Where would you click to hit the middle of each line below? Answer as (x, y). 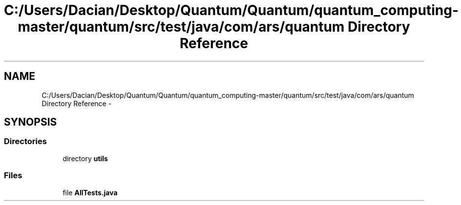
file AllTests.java (90, 192)
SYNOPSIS (31, 122)
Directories (25, 141)
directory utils (85, 158)
